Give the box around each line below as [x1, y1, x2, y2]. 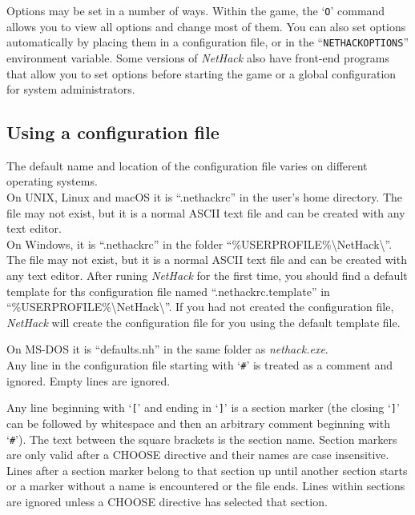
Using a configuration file [6, 120, 220, 145]
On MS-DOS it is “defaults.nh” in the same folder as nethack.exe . [6, 341, 328, 357]
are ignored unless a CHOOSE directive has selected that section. [6, 493, 328, 509]
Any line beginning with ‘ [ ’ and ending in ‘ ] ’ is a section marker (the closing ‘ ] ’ [6, 399, 400, 416]
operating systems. [6, 173, 98, 190]
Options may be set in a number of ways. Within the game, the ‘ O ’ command [6, 2, 385, 18]
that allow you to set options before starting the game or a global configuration [6, 65, 397, 82]
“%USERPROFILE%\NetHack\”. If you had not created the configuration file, [6, 298, 394, 315]
